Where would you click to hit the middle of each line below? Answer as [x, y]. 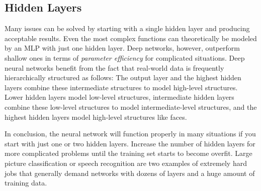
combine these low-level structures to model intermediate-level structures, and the [131, 107]
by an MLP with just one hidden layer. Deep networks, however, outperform [122, 48]
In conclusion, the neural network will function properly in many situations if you [130, 134]
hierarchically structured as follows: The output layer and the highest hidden [123, 77]
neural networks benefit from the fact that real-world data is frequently [114, 67]
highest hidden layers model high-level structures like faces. [96, 117]
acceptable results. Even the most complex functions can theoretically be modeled [131, 38]
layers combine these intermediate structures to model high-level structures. [121, 87]
